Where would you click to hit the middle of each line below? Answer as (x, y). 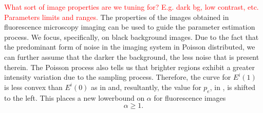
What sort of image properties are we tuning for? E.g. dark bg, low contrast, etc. (131, 7)
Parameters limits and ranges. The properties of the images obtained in (117, 17)
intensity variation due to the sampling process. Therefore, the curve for (118, 77)
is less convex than (33, 87)
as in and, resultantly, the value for (146, 87)
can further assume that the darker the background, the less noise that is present (132, 56)
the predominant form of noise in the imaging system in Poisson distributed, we (130, 47)
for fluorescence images (190, 97)
